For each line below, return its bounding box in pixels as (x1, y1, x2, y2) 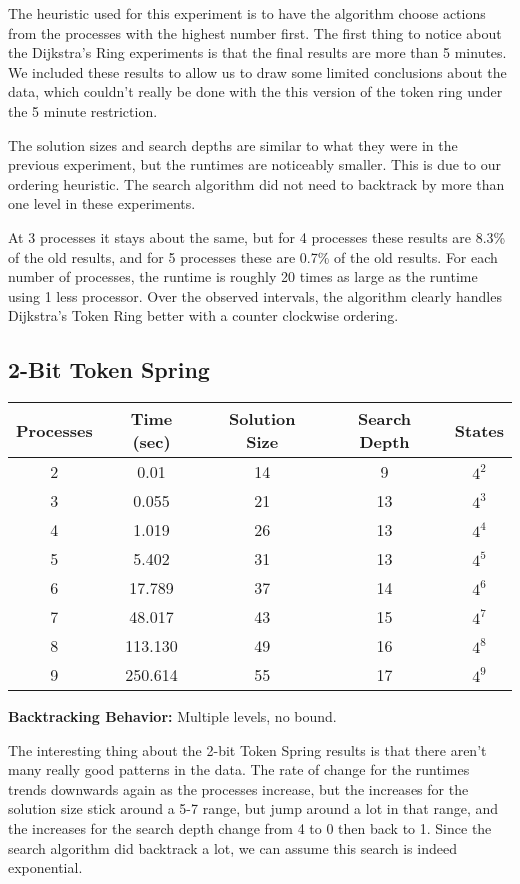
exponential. (8, 857, 83, 878)
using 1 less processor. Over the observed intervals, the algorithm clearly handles (8, 285, 502, 306)
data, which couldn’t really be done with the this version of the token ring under (8, 81, 503, 102)
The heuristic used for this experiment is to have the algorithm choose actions (8, 3, 486, 23)
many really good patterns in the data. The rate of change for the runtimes (8, 759, 470, 780)
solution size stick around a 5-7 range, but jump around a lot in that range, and (8, 798, 499, 819)
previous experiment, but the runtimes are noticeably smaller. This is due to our (8, 154, 501, 175)
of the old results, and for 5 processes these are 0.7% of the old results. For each (8, 246, 498, 267)
